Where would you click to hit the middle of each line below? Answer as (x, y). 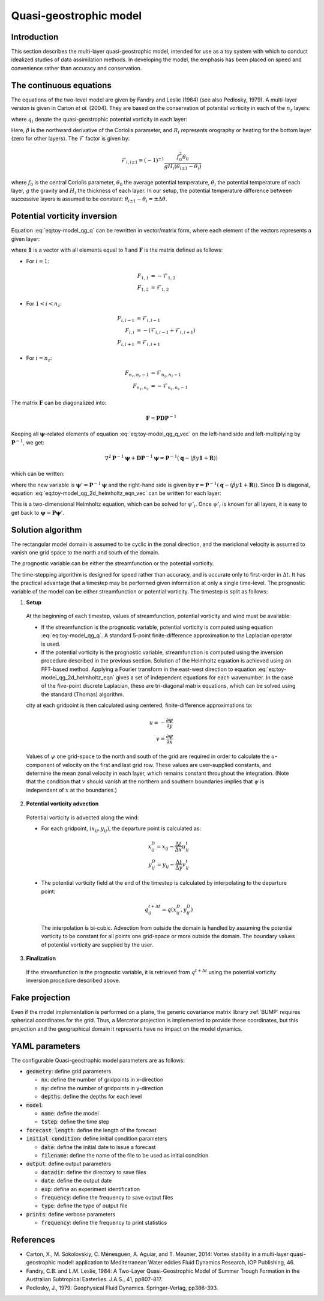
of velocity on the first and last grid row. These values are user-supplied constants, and (163, 765)
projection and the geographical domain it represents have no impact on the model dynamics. (127, 1029)
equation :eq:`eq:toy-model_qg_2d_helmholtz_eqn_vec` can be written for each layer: (116, 493)
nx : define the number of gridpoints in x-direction (102, 1080)
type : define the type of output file (84, 1206)
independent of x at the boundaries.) (71, 790)
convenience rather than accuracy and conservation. (76, 68)
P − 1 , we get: (28, 442)
